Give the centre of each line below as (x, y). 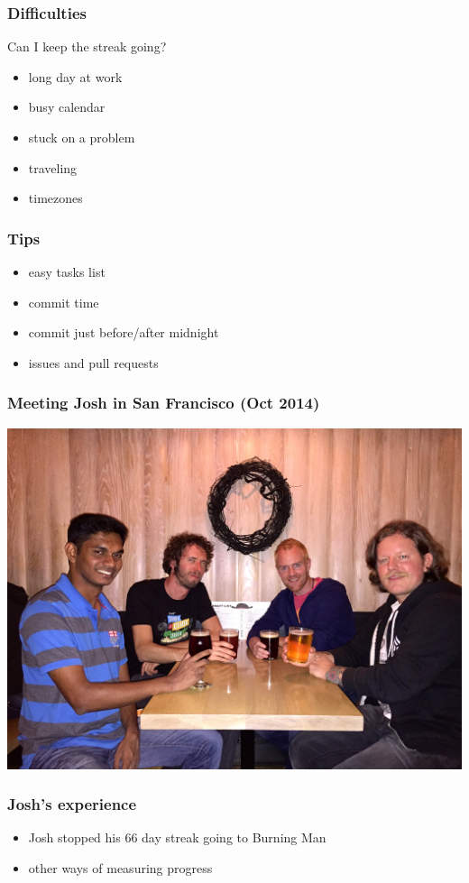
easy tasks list (67, 271)
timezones (55, 198)
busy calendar (67, 107)
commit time (64, 302)
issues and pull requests (93, 362)
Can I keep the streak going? (87, 46)
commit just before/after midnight (124, 332)
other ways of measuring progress (120, 868)
